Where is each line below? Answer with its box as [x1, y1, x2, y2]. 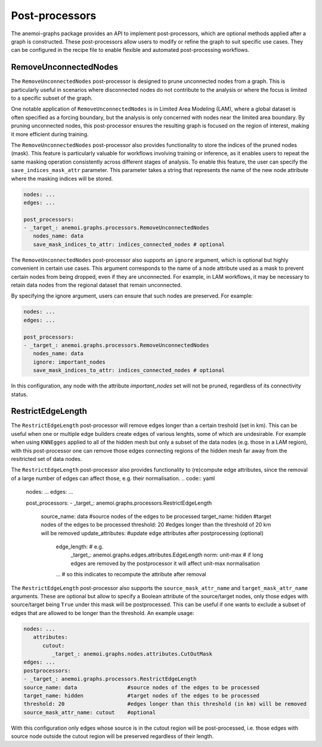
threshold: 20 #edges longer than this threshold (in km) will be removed [23, 700, 307, 708]
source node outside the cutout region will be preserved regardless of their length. [11, 733, 214, 740]
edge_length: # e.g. [55, 543, 104, 551]
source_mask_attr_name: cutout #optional [23, 709, 156, 716]
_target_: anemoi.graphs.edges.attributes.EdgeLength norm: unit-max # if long [70, 551, 264, 558]
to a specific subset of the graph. [11, 94, 92, 102]
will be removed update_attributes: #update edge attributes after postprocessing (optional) [41, 529, 264, 537]
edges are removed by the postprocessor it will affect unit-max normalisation [70, 560, 260, 567]
